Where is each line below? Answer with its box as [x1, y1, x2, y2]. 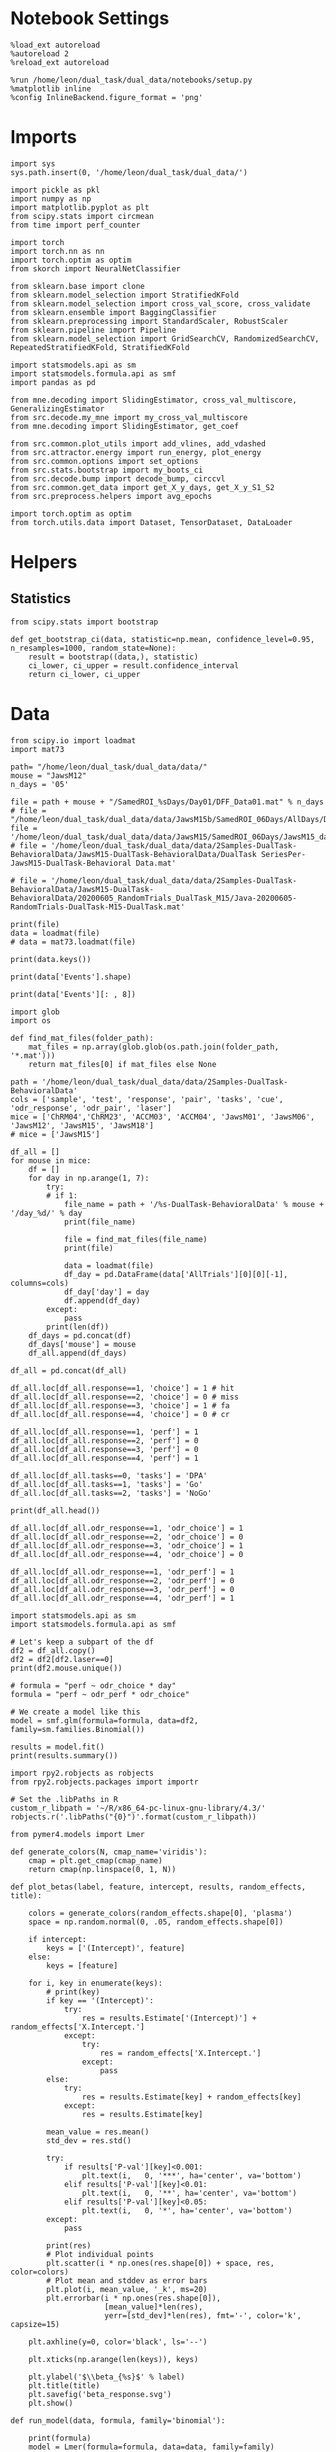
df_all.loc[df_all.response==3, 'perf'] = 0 [10, 1444, 199, 1454]
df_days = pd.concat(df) [28, 1330, 132, 1341]
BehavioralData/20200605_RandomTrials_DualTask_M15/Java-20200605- [10, 893, 298, 903]
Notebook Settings [10, 7, 170, 30]
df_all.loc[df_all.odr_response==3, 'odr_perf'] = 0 [10, 1584, 235, 1594]
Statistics [10, 590, 72, 607]
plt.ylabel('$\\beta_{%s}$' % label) [28, 2372, 186, 2382]
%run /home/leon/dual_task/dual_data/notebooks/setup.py [10, 75, 253, 85]
